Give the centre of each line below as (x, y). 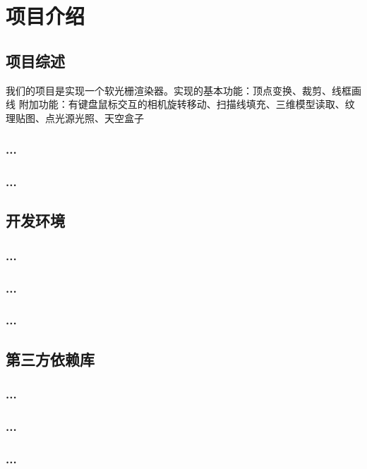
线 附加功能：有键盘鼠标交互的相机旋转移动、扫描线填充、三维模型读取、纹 (180, 104)
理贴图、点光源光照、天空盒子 (75, 117)
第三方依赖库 (50, 359)
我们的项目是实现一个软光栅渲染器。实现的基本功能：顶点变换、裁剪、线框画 (183, 90)
